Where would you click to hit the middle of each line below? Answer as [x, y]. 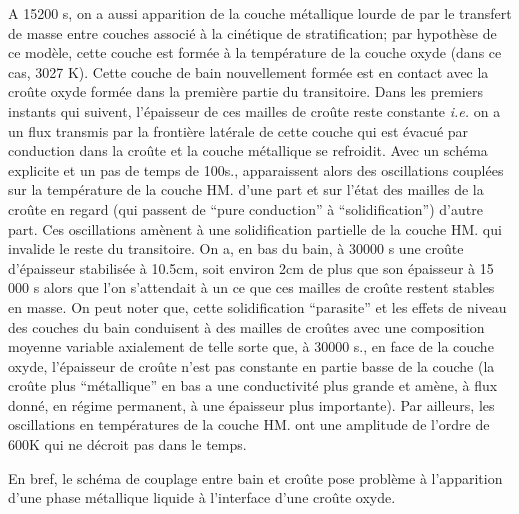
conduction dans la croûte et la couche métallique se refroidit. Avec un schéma [248, 150]
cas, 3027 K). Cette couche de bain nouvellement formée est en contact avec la [248, 71]
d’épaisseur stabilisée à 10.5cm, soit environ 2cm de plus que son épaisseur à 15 [251, 267]
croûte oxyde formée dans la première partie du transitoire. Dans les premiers [245, 91]
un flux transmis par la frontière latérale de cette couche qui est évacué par [238, 130]
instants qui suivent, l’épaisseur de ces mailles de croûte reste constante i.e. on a [254, 110]
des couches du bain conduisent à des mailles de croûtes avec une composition [246, 326]
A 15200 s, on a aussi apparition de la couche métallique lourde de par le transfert [260, 13]
